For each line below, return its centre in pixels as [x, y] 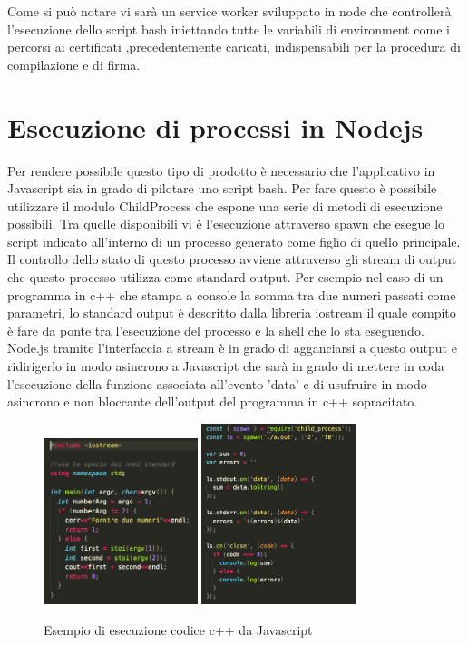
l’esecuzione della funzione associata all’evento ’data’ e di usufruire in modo [217, 383]
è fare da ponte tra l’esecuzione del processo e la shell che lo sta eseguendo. [216, 330]
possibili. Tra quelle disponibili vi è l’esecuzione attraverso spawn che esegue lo [226, 224]
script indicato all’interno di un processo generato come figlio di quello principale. [234, 241]
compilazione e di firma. [74, 64]
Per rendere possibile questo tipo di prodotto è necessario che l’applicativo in [221, 170]
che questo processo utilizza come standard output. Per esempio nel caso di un [225, 277]
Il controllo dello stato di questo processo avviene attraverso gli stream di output [232, 259]
